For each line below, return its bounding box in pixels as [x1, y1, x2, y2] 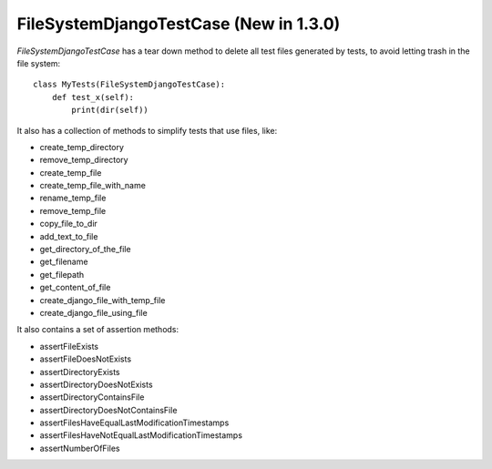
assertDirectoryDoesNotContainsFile [39, 404, 178, 415]
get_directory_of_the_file [39, 244, 131, 255]
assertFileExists [39, 341, 99, 352]
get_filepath [39, 269, 85, 280]
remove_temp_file [39, 205, 107, 216]
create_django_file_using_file [39, 307, 148, 318]
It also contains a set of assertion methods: [16, 324, 179, 335]
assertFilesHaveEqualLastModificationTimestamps [39, 417, 230, 428]
